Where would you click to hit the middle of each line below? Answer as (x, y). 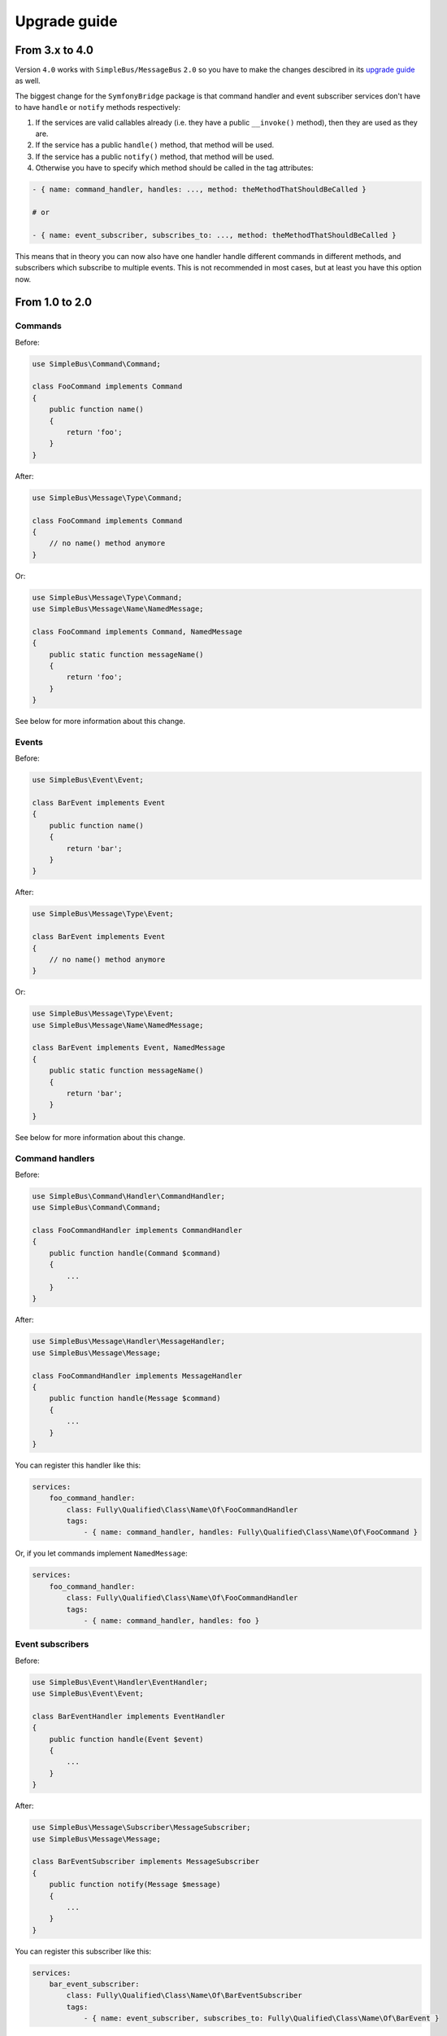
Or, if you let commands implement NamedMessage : (102, 1553)
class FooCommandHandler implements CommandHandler (137, 1231)
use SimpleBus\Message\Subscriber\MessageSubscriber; (141, 1828)
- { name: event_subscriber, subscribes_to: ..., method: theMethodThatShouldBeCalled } (215, 235)
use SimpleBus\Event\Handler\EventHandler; (120, 1682)
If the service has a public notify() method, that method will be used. (155, 156)
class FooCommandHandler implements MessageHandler (137, 1376)
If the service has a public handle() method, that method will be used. (155, 145)
